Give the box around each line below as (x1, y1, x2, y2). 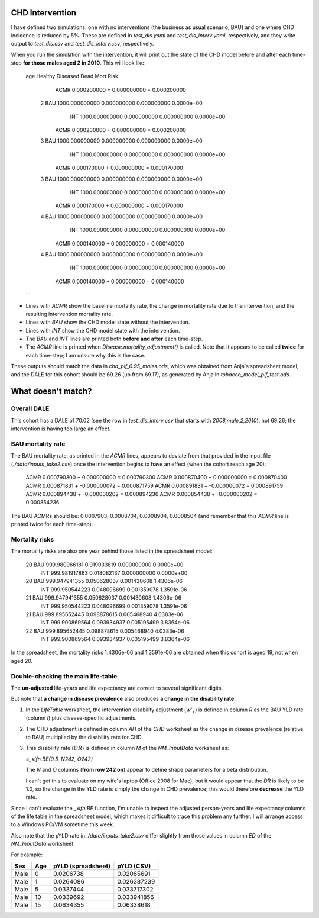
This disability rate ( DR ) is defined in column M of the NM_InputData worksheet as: (25, 745, 229, 752)
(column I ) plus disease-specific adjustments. (25, 714, 137, 721)
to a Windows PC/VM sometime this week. (11, 821, 115, 828)
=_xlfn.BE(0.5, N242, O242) (25, 755, 93, 762)
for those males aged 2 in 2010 (22, 59, 100, 66)
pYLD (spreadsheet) (53, 862, 111, 870)
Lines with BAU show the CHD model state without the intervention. (25, 318, 190, 326)
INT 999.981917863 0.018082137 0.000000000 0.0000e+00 (40, 569, 188, 576)
